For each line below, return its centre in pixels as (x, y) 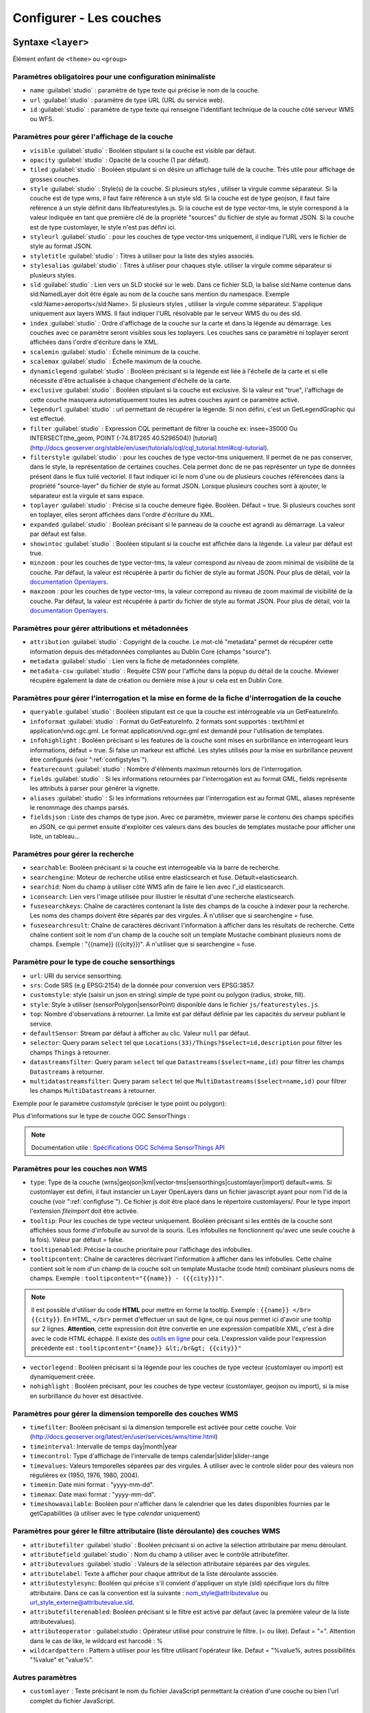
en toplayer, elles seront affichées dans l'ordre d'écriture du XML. (122, 515)
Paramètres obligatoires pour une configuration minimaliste (114, 77)
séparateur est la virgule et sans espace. (87, 495)
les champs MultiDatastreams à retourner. (93, 1091)
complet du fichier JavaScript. (72, 1701)
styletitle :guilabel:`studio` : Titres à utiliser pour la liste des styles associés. (142, 256)
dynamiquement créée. (63, 1377)
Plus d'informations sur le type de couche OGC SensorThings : (101, 1116)
